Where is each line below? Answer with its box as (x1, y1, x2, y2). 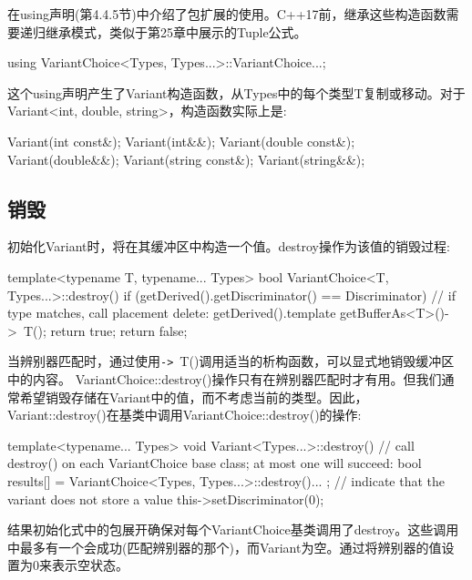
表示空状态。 (51, 555, 128, 575)
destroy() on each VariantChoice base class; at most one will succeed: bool (7, 453, 422, 473)
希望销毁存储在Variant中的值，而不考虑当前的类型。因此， (19, 387, 368, 406)
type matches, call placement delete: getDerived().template (7, 303, 336, 322)
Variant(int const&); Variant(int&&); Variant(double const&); (7, 131, 355, 150)
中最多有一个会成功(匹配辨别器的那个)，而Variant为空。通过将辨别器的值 (7, 537, 442, 556)
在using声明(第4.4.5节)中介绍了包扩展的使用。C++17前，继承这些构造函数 (7, 5, 446, 23)
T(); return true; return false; (23, 321, 188, 340)
